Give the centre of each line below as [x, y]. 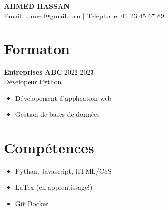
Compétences [49, 147]
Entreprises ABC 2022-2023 [49, 72]
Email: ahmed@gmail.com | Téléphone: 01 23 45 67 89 [84, 15]
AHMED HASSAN [37, 6]
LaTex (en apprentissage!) [54, 187]
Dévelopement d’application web [63, 98]
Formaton [37, 49]
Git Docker [32, 203]
